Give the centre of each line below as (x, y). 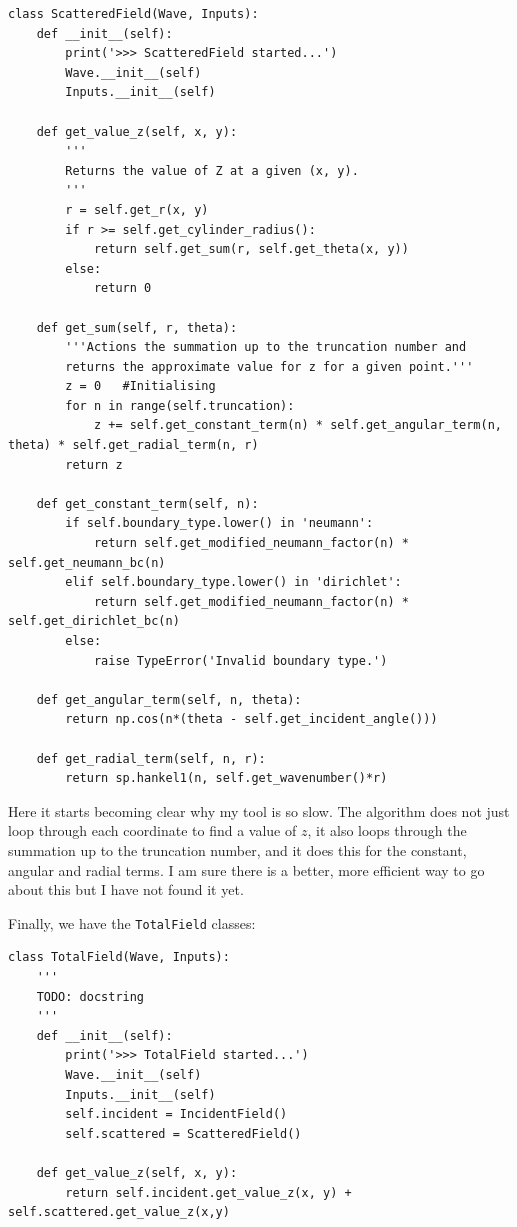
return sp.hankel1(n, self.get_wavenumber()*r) (226, 778)
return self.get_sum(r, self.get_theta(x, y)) (251, 249)
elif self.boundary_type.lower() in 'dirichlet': (233, 582)
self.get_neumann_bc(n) (87, 562)
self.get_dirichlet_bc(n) (94, 621)
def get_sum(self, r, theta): (137, 327)
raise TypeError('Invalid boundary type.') (240, 660)
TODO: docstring (90, 996)
